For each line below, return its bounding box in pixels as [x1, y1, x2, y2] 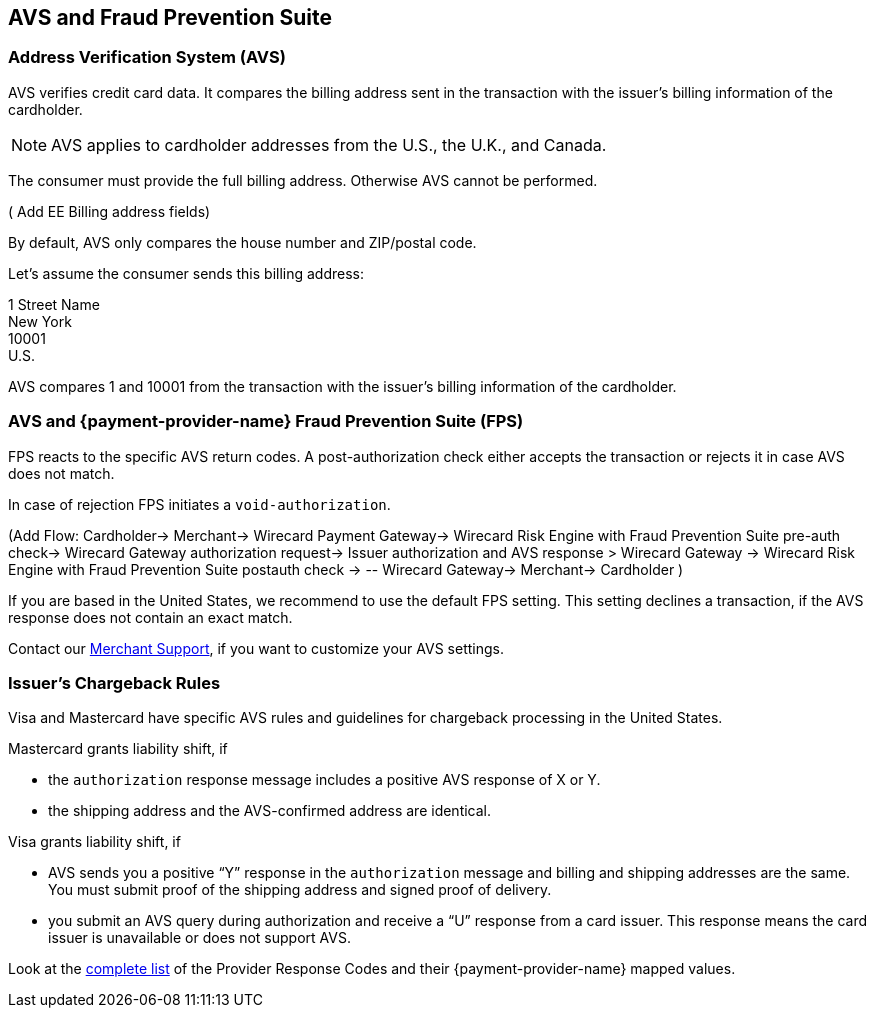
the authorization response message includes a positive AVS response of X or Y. [48, 771, 601, 789]
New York [8, 312, 72, 330]
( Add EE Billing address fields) [8, 202, 211, 220]
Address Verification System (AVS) [8, 47, 286, 68]
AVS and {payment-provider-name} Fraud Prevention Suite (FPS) [8, 411, 524, 432]
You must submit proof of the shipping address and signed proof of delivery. [48, 881, 552, 899]
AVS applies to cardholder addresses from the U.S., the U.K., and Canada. [51, 134, 607, 155]
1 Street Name [8, 295, 100, 313]
